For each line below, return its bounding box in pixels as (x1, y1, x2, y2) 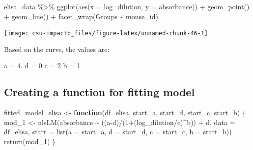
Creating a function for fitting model (4, 84, 195, 100)
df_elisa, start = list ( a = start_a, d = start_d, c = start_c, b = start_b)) (4, 126, 232, 137)
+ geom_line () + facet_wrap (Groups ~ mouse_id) (4, 11, 158, 21)
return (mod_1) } (4, 136, 56, 147)
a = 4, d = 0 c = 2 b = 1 (4, 60, 81, 71)
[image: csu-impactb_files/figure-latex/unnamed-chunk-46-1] (4, 30, 208, 37)
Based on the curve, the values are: (4, 44, 110, 54)
